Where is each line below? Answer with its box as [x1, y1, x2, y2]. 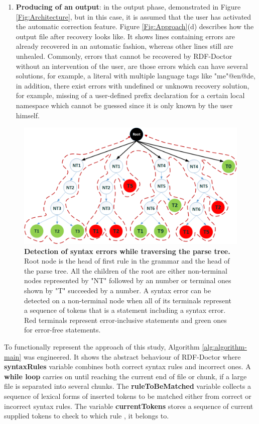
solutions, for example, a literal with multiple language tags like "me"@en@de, [16, 70, 255, 81]
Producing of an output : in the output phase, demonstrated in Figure [16, 2, 241, 12]
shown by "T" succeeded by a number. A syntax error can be [24, 285, 211, 295]
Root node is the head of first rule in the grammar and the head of [24, 256, 230, 266]
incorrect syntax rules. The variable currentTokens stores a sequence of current [4, 400, 253, 411]
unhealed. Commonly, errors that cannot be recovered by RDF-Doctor [16, 50, 232, 61]
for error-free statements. [24, 324, 101, 335]
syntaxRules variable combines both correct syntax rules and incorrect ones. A [4, 361, 251, 372]
